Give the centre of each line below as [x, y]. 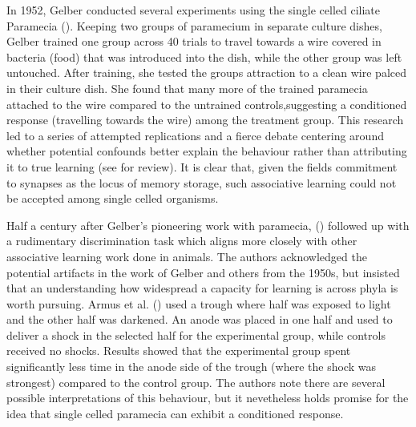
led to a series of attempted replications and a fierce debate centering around [195, 135]
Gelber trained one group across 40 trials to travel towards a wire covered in [194, 41]
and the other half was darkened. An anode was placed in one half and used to [200, 319]
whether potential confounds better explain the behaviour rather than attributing [207, 151]
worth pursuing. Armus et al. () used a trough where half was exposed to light [199, 303]
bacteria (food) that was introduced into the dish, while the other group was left [204, 56]
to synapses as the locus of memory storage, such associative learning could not [202, 182]
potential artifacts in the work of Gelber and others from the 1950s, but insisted [203, 272]
